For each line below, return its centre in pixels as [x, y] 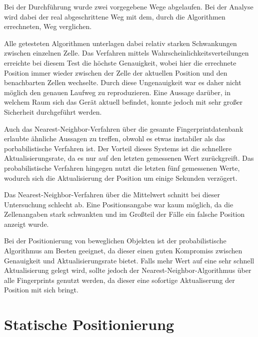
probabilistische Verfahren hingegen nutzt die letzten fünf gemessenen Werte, [122, 167]
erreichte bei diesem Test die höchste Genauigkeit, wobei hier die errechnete [120, 62]
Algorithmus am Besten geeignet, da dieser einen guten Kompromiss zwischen [123, 251]
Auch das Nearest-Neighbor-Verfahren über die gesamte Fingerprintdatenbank [124, 128]
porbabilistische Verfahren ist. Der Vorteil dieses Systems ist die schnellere [118, 148]
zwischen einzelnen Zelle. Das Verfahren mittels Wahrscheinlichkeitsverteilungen [126, 53]
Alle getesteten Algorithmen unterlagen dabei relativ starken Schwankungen [120, 43]
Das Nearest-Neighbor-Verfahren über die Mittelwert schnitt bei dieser [112, 195]
